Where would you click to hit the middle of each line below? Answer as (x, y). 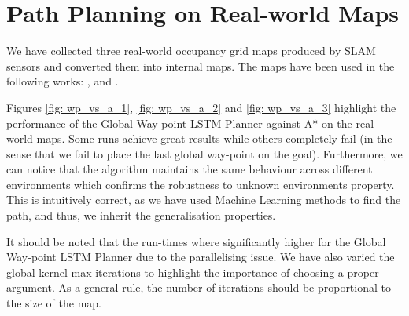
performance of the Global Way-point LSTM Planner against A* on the (179, 123)
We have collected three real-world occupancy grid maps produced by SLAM (191, 51)
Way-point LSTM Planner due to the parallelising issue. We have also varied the (201, 257)
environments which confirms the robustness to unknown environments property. (201, 184)
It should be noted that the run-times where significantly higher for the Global (196, 241)
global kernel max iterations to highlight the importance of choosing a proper (193, 272)
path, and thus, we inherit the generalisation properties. (141, 215)
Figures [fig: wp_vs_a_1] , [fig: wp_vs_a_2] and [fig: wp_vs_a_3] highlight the (201, 107)
